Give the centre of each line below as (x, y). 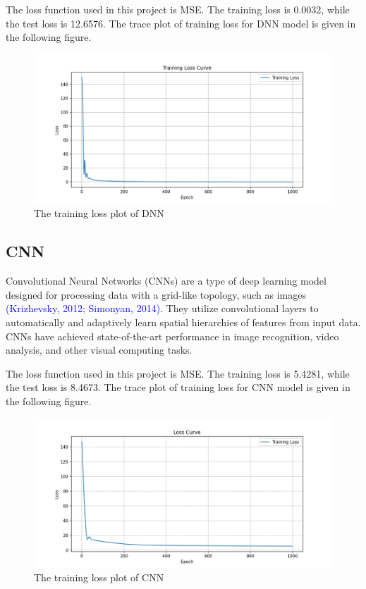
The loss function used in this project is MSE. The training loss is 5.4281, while (178, 373)
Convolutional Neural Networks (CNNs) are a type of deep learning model (166, 281)
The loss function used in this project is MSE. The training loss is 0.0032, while (178, 9)
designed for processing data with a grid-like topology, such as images (156, 294)
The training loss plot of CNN (99, 577)
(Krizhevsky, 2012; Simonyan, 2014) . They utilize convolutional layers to (162, 308)
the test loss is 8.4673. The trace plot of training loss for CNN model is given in (178, 387)
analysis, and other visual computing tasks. (99, 350)
